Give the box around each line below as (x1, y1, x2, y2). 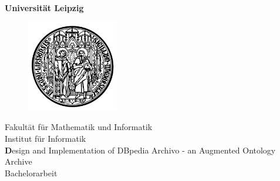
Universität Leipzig (5, 2, 84, 13)
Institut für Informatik (5, 132, 86, 144)
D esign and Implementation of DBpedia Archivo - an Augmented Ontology (5, 144, 276, 156)
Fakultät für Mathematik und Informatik (5, 121, 153, 133)
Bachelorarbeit (5, 166, 58, 179)
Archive (5, 155, 32, 168)
